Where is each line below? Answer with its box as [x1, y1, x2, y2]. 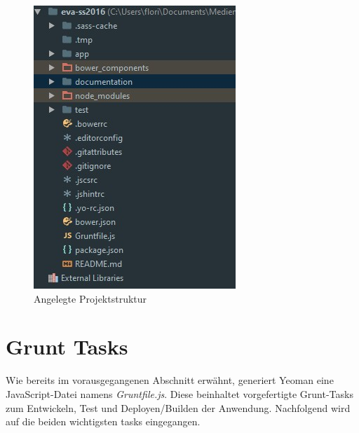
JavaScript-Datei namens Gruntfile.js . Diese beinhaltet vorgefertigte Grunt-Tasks [6, 386, 353, 401]
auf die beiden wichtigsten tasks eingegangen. [6, 414, 201, 429]
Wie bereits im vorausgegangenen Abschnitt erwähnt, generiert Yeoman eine [6, 373, 334, 387]
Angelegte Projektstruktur [34, 291, 147, 305]
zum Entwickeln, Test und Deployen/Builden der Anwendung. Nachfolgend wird [6, 400, 351, 415]
